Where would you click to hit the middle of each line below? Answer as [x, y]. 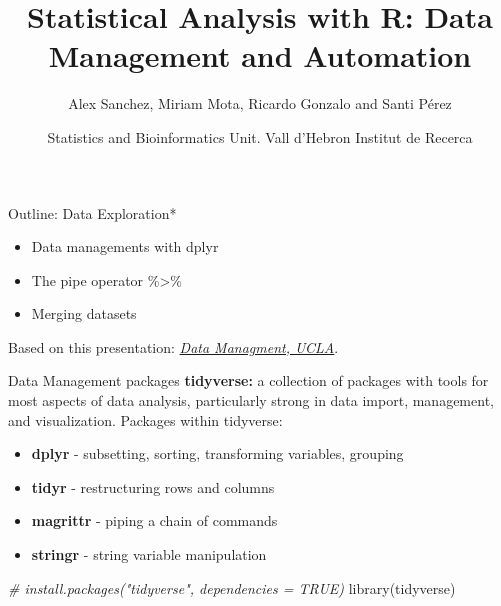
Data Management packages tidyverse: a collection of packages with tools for [248, 380]
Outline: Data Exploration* [92, 212]
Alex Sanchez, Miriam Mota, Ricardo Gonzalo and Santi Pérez [260, 103]
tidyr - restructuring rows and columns [153, 486]
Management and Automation [260, 55]
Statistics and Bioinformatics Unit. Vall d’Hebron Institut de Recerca [260, 136]
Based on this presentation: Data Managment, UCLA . [173, 346]
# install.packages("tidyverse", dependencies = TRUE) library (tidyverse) [232, 587]
